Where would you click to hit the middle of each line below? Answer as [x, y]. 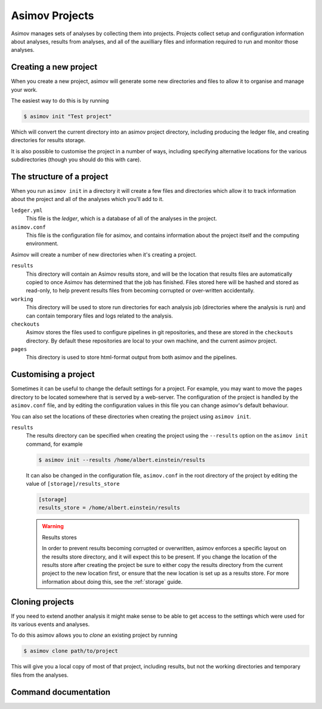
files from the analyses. [40, 675]
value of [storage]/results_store [73, 484]
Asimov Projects [53, 16]
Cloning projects [43, 602]
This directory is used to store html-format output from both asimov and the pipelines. [131, 357]
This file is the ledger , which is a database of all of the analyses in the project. [122, 218]
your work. [24, 90]
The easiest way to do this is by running [60, 101]
